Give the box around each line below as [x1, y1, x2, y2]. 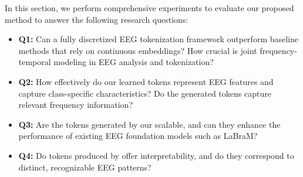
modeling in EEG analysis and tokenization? [53, 56, 214, 68]
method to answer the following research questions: [5, 13, 188, 25]
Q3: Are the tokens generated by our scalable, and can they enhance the [18, 118, 281, 130]
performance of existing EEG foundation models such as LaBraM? [18, 130, 258, 142]
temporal [18, 56, 51, 68]
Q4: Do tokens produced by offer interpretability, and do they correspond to [18, 149, 294, 161]
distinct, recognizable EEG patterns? [18, 161, 151, 173]
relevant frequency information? [18, 98, 133, 111]
